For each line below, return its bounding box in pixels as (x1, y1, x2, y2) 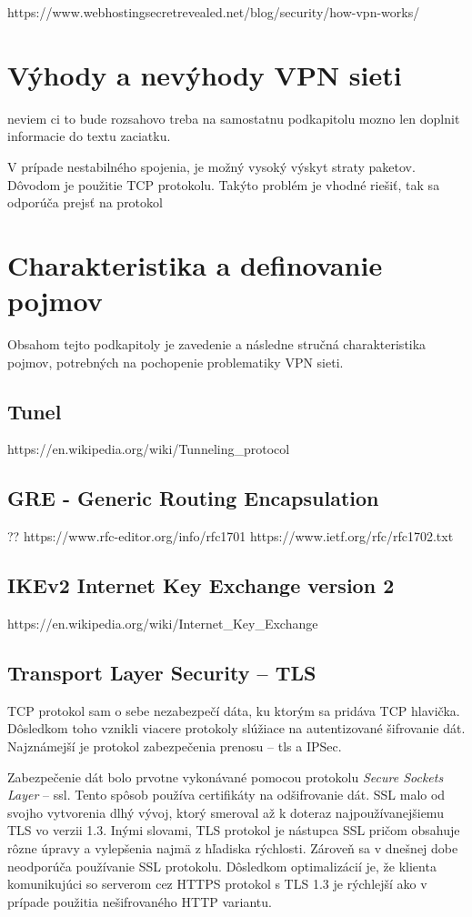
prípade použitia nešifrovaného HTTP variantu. (7, 892, 272, 911)
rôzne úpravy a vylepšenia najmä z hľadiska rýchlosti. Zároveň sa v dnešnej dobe (7, 838, 458, 857)
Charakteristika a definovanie (7, 246, 383, 283)
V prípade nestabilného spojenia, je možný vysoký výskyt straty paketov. (7, 156, 416, 176)
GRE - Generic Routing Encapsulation (7, 484, 379, 512)
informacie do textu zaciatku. (7, 126, 171, 146)
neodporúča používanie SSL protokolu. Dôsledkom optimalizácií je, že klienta (7, 856, 437, 875)
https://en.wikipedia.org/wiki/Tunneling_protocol (7, 439, 290, 458)
